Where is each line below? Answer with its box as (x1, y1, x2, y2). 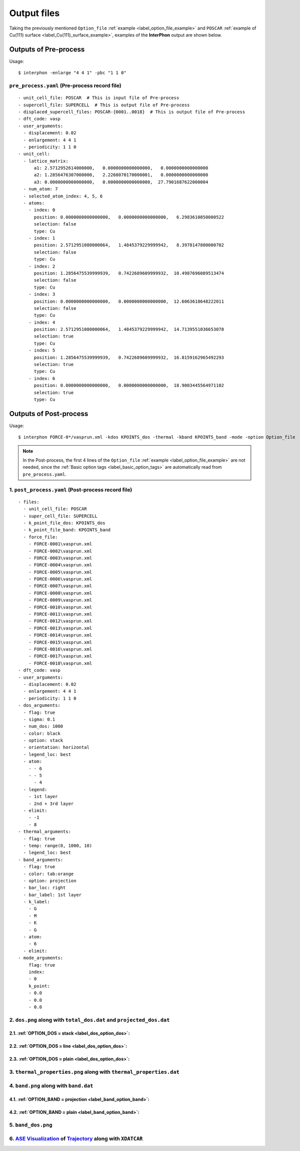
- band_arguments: (18, 857, 64, 862)
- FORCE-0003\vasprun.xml (28, 555, 93, 561)
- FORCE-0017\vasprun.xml (28, 653, 93, 659)
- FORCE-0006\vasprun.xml (28, 577, 93, 582)
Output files (9, 8, 60, 19)
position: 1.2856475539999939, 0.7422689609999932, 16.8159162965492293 (34, 354, 224, 360)
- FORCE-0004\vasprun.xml (28, 562, 93, 568)
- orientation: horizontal (23, 744, 90, 750)
